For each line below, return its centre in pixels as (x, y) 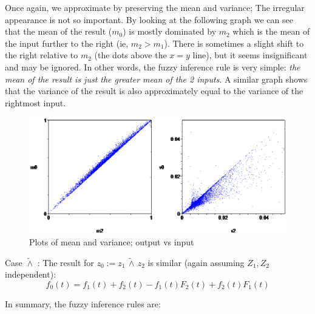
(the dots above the (130, 55)
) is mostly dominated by (170, 31)
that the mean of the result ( (59, 31)
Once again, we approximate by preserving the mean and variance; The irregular (155, 7)
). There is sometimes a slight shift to (234, 43)
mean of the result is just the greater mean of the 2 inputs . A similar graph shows (156, 79)
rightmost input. (36, 102)
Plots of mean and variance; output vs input (112, 242)
